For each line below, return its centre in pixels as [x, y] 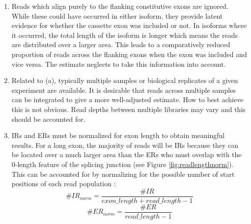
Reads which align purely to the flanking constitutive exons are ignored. [120, 6]
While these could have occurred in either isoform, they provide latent [117, 15]
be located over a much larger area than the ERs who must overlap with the [126, 154]
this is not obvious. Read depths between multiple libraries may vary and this [128, 109]
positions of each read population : [64, 183]
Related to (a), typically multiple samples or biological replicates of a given [125, 80]
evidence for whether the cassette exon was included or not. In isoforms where [129, 25]
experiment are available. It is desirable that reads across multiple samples [124, 90]
